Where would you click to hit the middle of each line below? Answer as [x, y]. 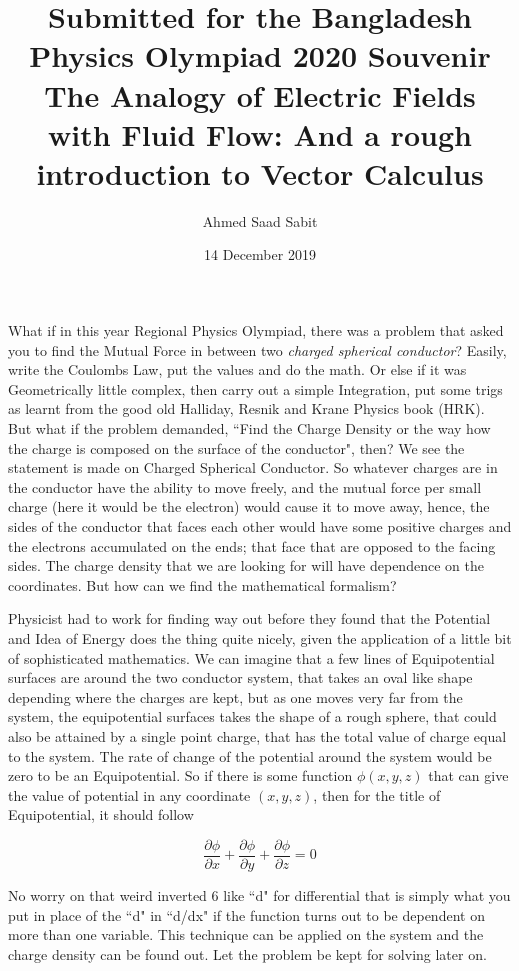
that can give [468, 775]
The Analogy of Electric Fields [260, 94]
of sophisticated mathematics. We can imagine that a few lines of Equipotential [251, 657]
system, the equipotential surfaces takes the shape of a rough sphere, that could [252, 716]
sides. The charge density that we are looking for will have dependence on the [246, 565]
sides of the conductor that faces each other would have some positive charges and [260, 526]
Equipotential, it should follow [101, 814]
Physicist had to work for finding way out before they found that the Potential [249, 618]
